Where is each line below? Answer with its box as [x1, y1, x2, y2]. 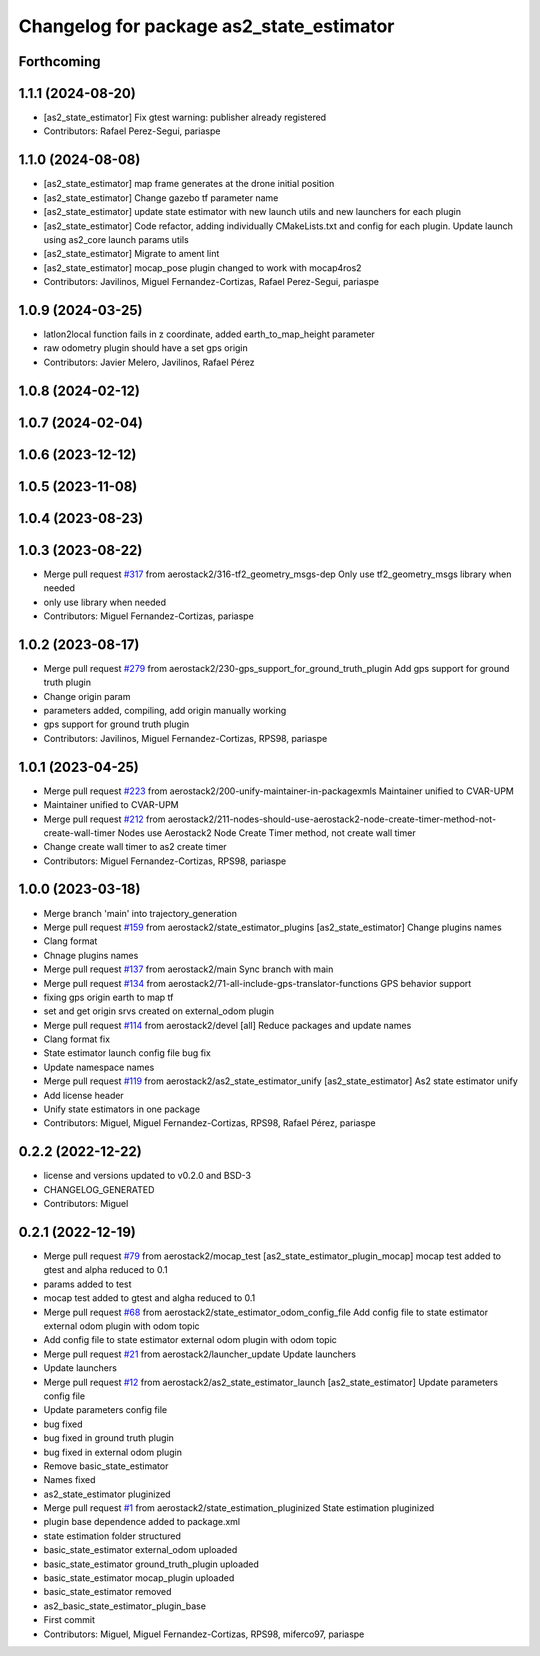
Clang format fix [43, 1033, 110, 1045]
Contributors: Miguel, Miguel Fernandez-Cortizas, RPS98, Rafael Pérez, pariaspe [43, 1117, 377, 1129]
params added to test [43, 1278, 132, 1290]
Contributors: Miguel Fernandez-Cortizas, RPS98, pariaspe [43, 855, 287, 867]
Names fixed [43, 1474, 96, 1486]
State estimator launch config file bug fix [43, 1047, 212, 1059]
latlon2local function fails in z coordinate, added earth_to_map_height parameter [43, 328, 375, 340]
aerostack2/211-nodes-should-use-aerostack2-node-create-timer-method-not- [167, 813, 497, 825]
